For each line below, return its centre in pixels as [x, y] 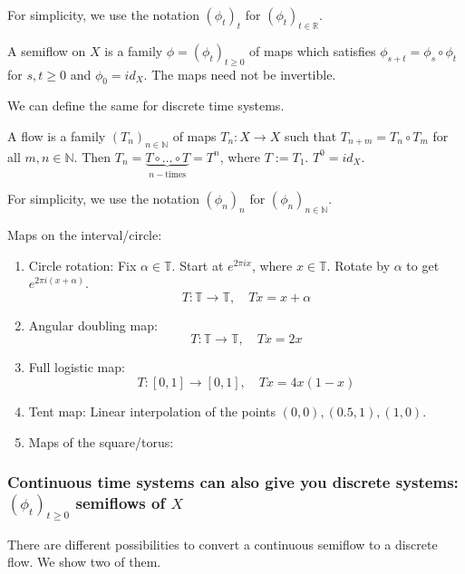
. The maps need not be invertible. [240, 74]
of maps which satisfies [313, 50]
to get [423, 265]
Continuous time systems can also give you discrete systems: [233, 482]
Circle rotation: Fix [82, 265]
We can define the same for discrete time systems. [146, 105]
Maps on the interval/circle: [85, 235]
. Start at [198, 265]
